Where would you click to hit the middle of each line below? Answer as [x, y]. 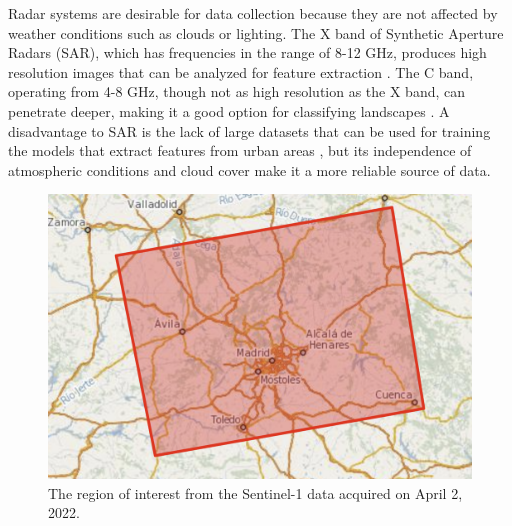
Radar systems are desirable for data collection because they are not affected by [253, 13]
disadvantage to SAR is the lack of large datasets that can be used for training [249, 130]
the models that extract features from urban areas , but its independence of [240, 150]
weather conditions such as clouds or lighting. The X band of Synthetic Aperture [256, 32]
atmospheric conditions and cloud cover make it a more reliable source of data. [249, 169]
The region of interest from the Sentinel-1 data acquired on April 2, [255, 492]
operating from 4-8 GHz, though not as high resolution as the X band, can [237, 91]
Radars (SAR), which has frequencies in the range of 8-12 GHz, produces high [247, 52]
